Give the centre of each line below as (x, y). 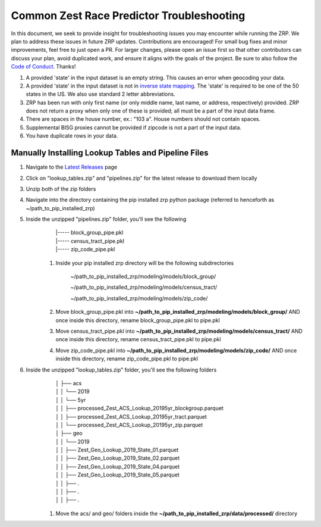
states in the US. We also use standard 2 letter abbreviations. (100, 94)
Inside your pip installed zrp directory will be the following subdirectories (145, 263)
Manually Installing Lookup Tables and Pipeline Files (110, 153)
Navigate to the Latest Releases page (72, 167)
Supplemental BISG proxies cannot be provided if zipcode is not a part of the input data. (134, 127)
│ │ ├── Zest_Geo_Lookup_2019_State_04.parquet (118, 466)
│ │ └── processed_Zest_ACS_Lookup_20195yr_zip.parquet (129, 425)
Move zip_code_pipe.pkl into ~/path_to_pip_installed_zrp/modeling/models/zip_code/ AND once (176, 350)
